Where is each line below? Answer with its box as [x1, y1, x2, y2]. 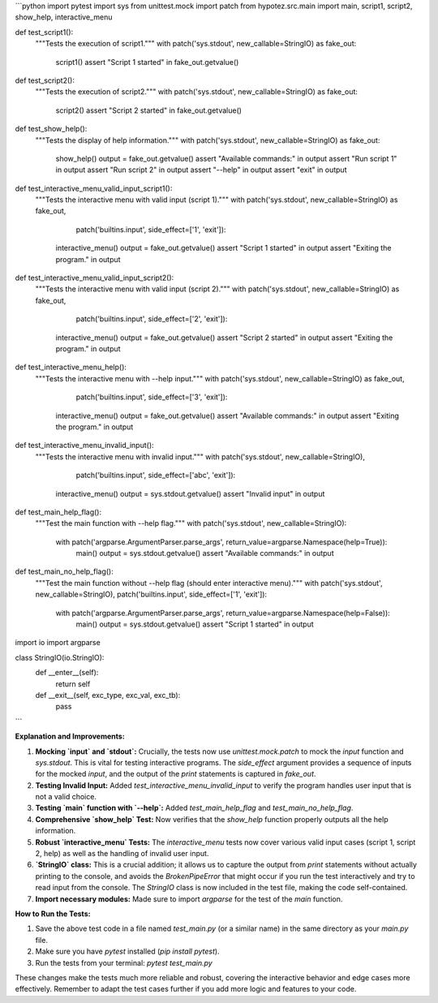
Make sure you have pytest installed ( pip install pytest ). [35, 946, 220, 957]
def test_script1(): [15, 27, 74, 37]
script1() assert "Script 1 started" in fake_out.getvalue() [55, 57, 239, 67]
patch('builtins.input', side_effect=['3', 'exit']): [75, 392, 228, 402]
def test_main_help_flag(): [15, 507, 101, 517]
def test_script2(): [15, 75, 75, 85]
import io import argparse [15, 638, 101, 648]
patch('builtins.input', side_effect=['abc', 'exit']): [75, 471, 236, 480]
